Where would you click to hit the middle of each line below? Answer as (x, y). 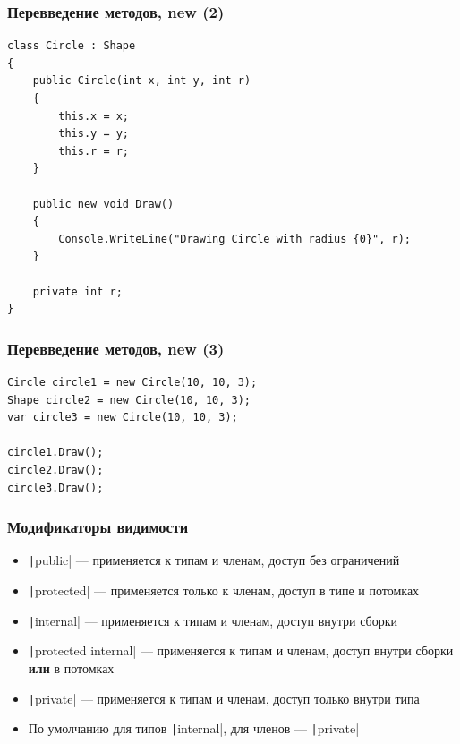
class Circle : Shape (72, 46)
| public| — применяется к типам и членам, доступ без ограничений (214, 560)
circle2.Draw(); (55, 470)
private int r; (77, 291)
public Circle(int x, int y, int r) (142, 81)
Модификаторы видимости (98, 527)
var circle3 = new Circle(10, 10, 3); (123, 418)
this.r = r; (94, 151)
